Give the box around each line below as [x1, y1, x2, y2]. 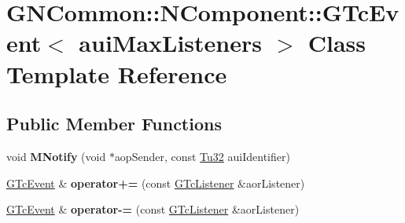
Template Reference [6, 57, 227, 90]
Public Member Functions [6, 111, 222, 136]
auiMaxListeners [79, 27, 262, 59]
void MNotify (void [6, 148, 106, 164]
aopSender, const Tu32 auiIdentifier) [114, 148, 290, 164]
